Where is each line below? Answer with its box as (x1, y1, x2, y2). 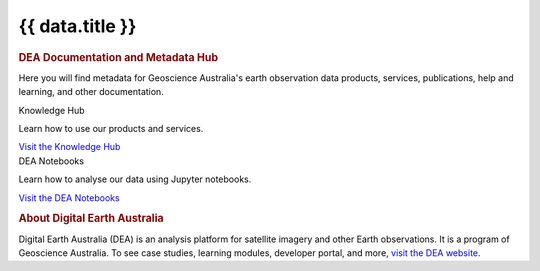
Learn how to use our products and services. (18, 122, 204, 134)
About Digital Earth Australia (18, 211, 164, 225)
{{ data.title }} (18, 15, 137, 37)
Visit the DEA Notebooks (18, 191, 120, 204)
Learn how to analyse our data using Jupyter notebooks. (18, 173, 252, 185)
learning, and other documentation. (18, 86, 164, 98)
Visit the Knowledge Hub (18, 141, 121, 153)
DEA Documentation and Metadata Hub (18, 50, 219, 64)
